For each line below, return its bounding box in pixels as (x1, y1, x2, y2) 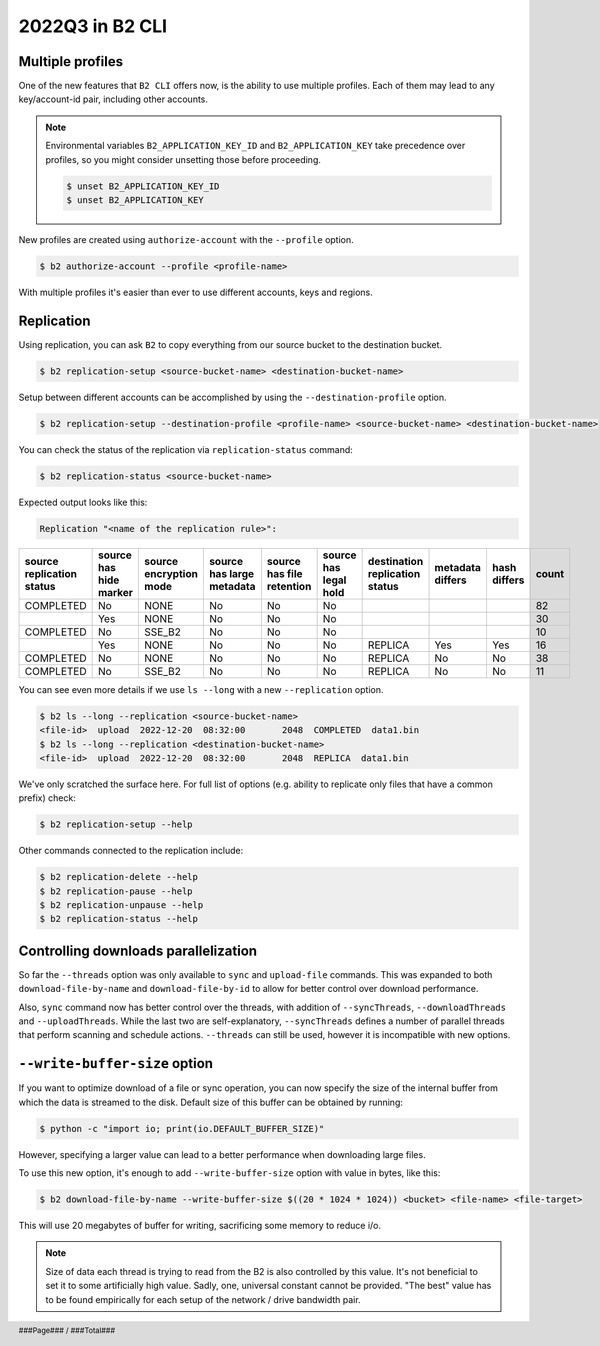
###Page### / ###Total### (18, 1325, 116, 1335)
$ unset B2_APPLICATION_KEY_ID (66, 180, 220, 192)
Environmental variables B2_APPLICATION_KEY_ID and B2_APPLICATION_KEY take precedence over (45, 140, 466, 152)
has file (266, 566, 303, 580)
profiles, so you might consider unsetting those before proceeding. (45, 153, 322, 165)
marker (97, 585, 134, 599)
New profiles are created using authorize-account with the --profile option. (18, 233, 354, 245)
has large (208, 566, 255, 580)
